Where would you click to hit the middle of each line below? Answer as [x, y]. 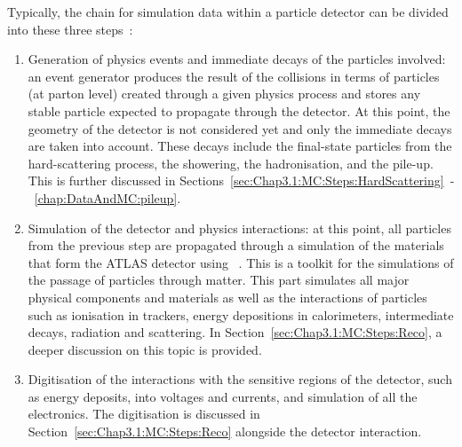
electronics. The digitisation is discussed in [144, 414]
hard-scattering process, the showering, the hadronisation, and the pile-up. [231, 163]
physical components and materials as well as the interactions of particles [227, 297]
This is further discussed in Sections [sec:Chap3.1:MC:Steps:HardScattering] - [241, 180]
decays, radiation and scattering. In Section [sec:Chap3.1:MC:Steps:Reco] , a [235, 332]
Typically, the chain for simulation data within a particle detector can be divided [228, 12]
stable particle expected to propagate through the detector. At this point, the [239, 110]
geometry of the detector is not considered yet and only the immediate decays [240, 128]
